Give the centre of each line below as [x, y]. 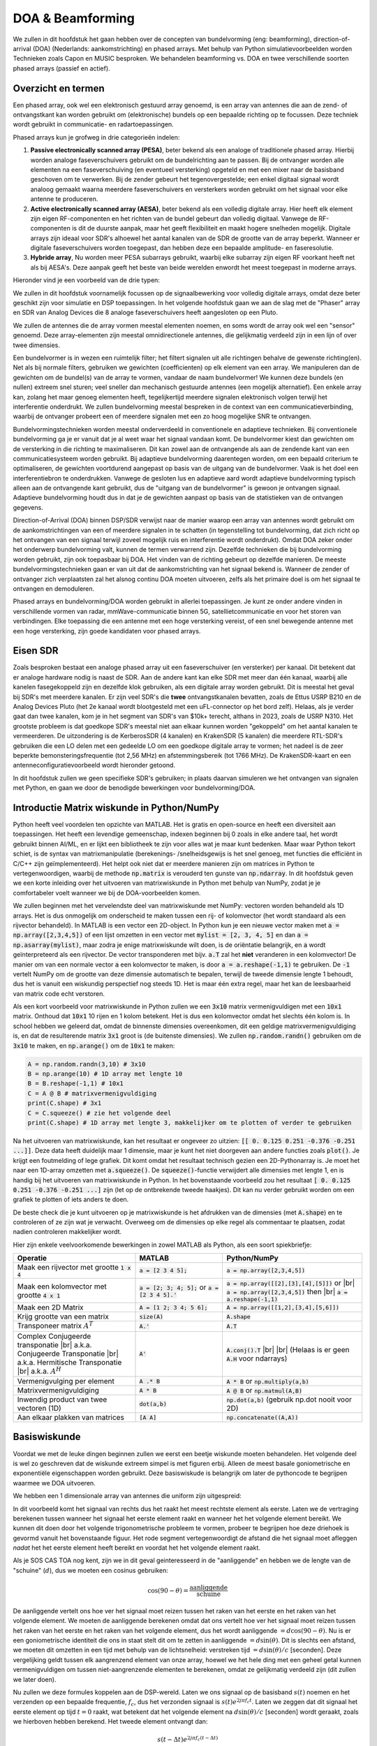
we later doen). [35, 1679]
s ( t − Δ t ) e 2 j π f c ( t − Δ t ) [188, 1739]
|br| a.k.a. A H [39, 1371]
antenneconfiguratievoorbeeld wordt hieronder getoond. [94, 765]
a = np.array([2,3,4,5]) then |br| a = [287, 1292]
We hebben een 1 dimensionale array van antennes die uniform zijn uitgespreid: [127, 1496]
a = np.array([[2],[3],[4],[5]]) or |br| [291, 1283]
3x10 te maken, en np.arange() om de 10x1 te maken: [94, 1046]
